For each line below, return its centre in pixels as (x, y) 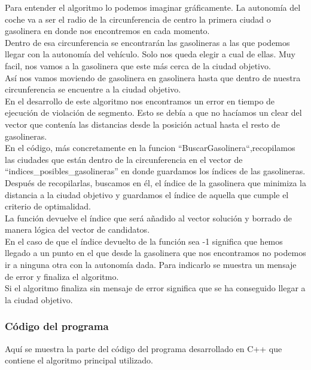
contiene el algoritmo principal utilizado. (79, 360)
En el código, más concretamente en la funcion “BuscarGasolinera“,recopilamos (150, 148)
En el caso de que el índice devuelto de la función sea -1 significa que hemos (144, 241)
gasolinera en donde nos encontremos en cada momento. (107, 31)
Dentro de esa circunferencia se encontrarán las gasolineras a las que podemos (147, 42)
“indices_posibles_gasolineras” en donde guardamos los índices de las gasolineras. (155, 171)
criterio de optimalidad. (48, 206)
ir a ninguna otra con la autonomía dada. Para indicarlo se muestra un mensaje (151, 265)
